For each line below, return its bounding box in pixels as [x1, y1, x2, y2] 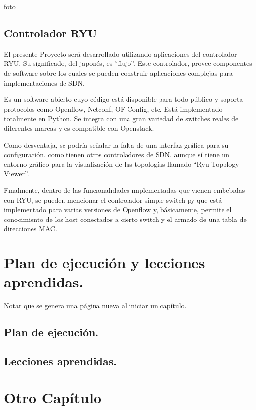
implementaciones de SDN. [4, 77, 85, 88]
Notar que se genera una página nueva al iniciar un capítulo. [4, 300, 187, 311]
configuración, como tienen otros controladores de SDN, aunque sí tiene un [4, 149, 229, 159]
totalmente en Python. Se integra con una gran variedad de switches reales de [4, 113, 239, 124]
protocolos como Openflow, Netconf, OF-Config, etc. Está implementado [4, 103, 223, 114]
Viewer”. [4, 168, 29, 179]
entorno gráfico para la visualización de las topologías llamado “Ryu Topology [4, 158, 239, 169]
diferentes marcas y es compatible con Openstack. [4, 123, 154, 133]
